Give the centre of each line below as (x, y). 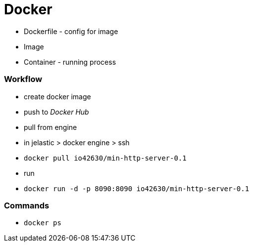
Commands (27, 205)
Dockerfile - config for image (71, 31)
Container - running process (70, 62)
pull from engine (51, 127)
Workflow (23, 79)
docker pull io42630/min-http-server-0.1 (105, 158)
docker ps (43, 223)
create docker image (57, 96)
